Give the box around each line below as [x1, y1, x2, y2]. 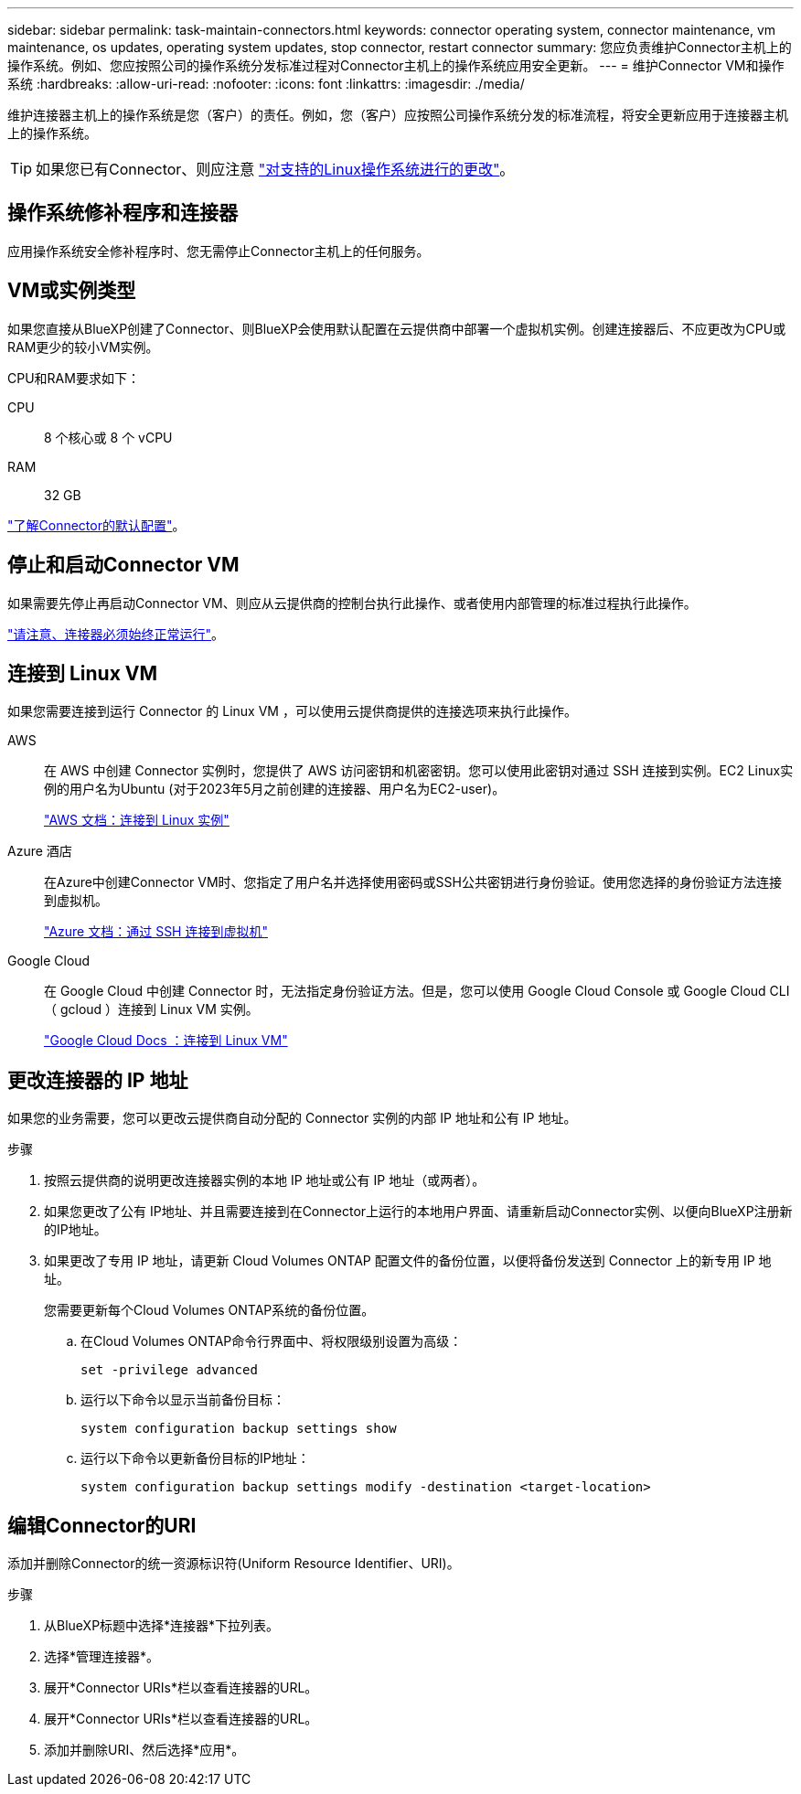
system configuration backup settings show [80, 1421, 397, 1436]
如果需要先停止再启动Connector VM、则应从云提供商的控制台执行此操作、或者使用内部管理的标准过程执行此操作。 [7, 594, 697, 611]
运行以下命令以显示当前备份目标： [80, 1392, 285, 1408]
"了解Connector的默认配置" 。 [7, 517, 186, 533]
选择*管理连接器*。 [44, 1649, 160, 1665]
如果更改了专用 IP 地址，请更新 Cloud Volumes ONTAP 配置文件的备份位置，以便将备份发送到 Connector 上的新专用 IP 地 [44, 1253, 772, 1269]
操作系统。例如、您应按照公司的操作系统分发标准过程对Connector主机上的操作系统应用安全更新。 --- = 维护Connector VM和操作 [7, 58, 785, 73]
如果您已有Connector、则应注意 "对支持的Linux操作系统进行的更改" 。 [36, 160, 515, 178]
